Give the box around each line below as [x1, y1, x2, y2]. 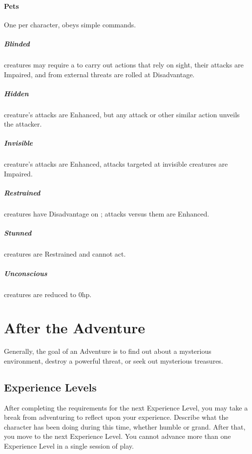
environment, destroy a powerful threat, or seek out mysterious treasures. [4, 355, 223, 366]
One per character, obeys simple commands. [4, 19, 136, 29]
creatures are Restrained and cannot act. [4, 249, 126, 259]
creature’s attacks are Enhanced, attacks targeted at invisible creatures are [4, 159, 228, 169]
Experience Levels [4, 379, 97, 394]
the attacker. [4, 119, 42, 129]
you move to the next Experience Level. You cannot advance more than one [4, 431, 231, 441]
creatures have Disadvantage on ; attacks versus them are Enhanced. [4, 209, 210, 219]
